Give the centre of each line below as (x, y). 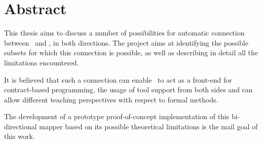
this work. (20, 136)
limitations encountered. (42, 62)
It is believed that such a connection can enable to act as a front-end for (118, 79)
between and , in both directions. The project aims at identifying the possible (126, 42)
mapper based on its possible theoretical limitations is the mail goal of (148, 126)
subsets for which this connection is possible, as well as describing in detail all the (131, 52)
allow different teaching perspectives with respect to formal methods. (111, 99)
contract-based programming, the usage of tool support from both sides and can (128, 90)
